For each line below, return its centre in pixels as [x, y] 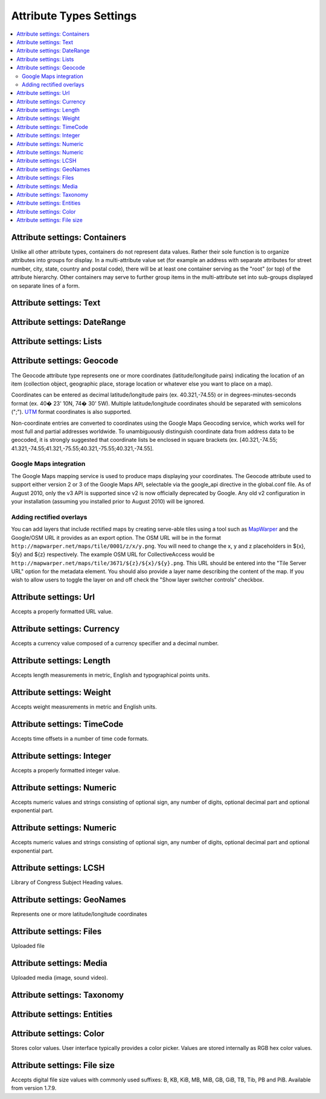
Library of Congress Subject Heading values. [67, 882]
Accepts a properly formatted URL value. [62, 612]
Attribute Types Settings [74, 16]
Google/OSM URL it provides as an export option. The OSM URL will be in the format [116, 537]
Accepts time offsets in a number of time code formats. [80, 739]
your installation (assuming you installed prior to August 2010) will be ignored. [108, 501]
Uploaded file [28, 946]
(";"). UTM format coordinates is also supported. [72, 412]
